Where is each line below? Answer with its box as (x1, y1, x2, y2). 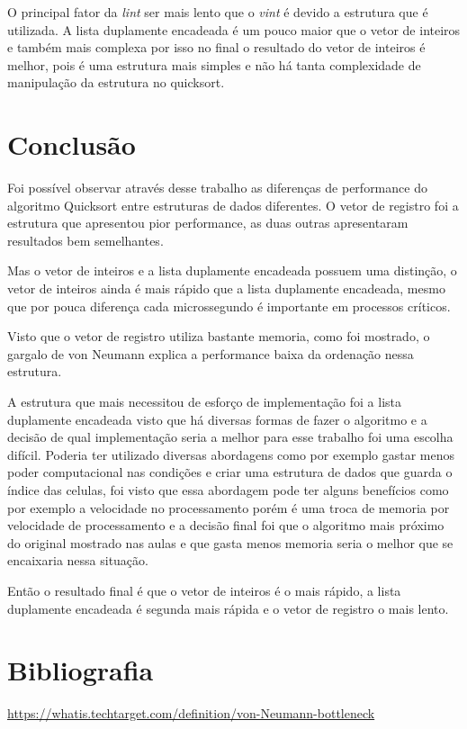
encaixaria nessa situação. (7, 551, 148, 570)
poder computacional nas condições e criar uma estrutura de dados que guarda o (7, 463, 453, 481)
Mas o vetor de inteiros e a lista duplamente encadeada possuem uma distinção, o (7, 261, 457, 280)
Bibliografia (7, 652, 154, 688)
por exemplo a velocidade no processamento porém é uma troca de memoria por (7, 498, 450, 517)
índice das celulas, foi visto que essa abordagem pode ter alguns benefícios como (7, 481, 449, 499)
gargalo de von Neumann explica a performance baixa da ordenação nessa (7, 344, 414, 363)
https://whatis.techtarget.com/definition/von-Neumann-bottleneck (7, 704, 375, 723)
